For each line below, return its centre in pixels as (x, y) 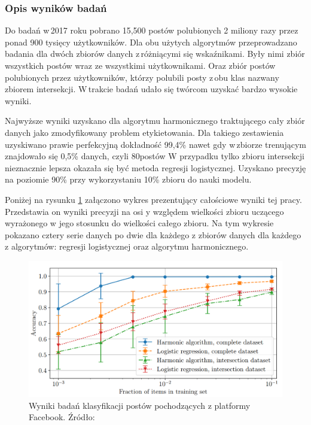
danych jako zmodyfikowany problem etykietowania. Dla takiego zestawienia (144, 132)
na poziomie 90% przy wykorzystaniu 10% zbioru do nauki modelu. (128, 179)
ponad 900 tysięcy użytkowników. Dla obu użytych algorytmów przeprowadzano (151, 42)
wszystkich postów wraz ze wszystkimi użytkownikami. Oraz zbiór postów (140, 65)
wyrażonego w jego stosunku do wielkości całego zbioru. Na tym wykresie (139, 223)
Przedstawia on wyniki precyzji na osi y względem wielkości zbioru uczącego (144, 211)
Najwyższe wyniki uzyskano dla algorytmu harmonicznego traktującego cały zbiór (155, 121)
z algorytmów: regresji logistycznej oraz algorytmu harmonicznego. (127, 246)
